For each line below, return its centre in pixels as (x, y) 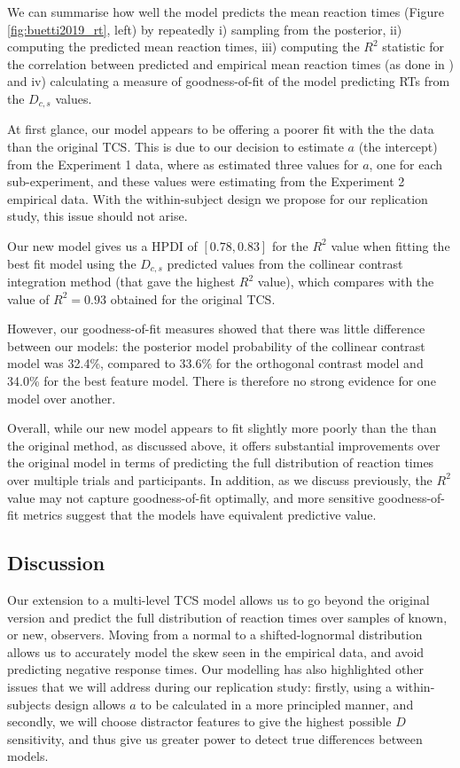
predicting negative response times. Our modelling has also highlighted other (215, 669)
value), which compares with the (346, 282)
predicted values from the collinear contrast (285, 263)
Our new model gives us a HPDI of (102, 245)
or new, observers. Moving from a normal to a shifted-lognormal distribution (215, 635)
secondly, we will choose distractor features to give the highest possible (199, 721)
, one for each (406, 164)
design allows (90, 704)
